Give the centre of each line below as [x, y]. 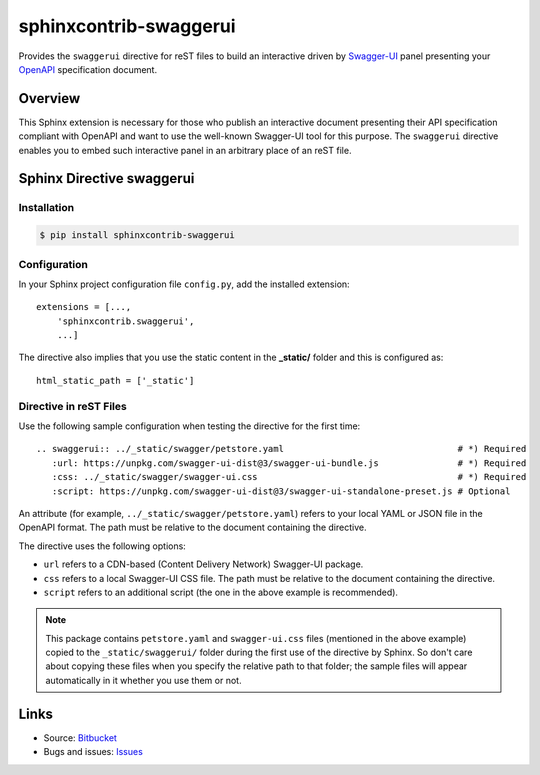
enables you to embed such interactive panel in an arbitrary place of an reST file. [185, 150]
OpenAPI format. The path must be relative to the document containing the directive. [192, 527]
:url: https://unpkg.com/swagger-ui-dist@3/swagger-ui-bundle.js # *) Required [289, 463]
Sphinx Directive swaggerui [106, 178]
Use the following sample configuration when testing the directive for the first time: [189, 426]
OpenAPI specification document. [88, 69]
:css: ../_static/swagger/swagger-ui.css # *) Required [289, 477]
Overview [49, 98]
